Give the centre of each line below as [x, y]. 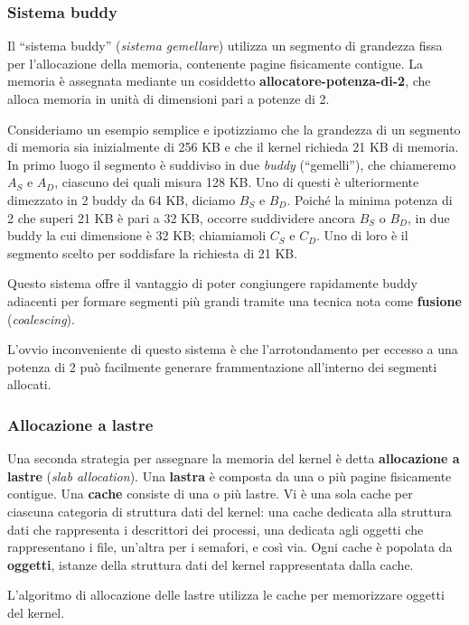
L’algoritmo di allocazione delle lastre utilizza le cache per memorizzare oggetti [226, 595]
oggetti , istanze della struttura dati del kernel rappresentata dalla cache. [211, 564]
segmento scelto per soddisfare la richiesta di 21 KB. [153, 252]
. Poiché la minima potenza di [370, 199]
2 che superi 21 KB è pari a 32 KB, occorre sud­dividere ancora [181, 217]
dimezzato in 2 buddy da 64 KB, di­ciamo [122, 199]
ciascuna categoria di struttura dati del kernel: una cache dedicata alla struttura [230, 511]
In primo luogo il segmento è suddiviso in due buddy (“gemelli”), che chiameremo [232, 164]
